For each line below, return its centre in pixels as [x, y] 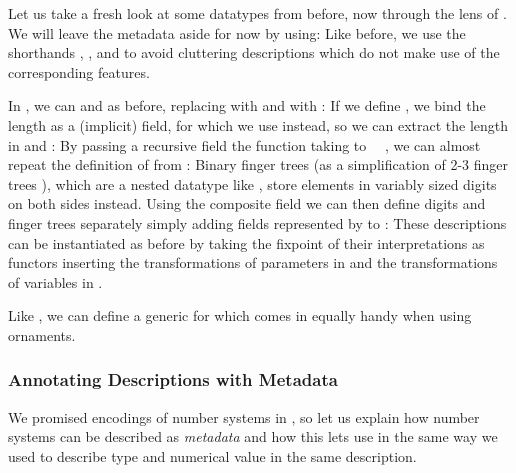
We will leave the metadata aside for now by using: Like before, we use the [237, 32]
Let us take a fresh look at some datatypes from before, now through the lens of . [257, 13]
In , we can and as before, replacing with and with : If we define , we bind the [247, 105]
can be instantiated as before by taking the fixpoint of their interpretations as [246, 242]
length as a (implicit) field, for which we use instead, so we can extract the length [258, 124]
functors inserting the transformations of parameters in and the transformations [253, 262]
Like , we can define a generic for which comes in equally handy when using [240, 315]
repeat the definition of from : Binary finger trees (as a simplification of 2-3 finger [258, 164]
